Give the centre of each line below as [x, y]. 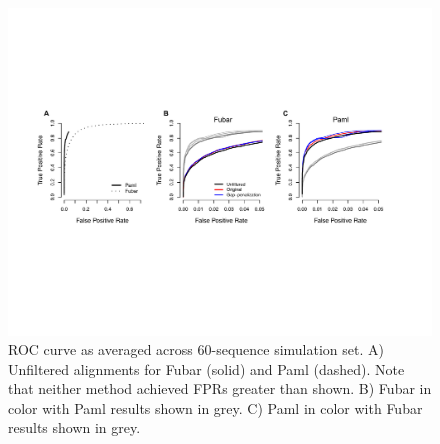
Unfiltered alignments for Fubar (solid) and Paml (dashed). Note [206, 368]
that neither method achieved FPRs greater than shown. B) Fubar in [220, 388]
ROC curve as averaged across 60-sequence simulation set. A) [196, 349]
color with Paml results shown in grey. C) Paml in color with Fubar [215, 407]
